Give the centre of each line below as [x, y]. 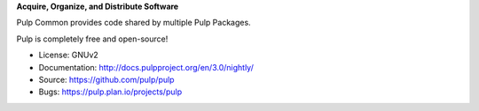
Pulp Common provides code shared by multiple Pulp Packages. [134, 23]
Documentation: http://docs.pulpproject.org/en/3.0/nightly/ [146, 67]
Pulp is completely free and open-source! [92, 39]
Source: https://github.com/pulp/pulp [106, 79]
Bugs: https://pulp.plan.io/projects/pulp [110, 92]
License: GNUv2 [69, 55]
